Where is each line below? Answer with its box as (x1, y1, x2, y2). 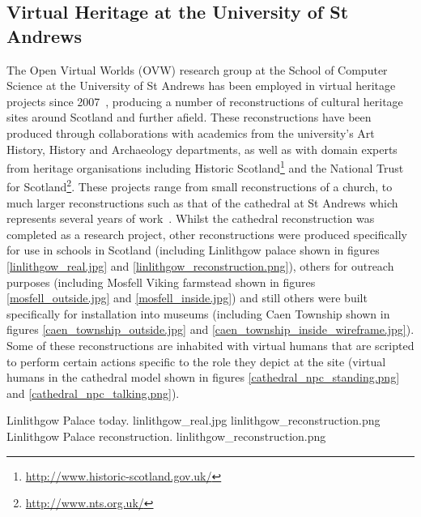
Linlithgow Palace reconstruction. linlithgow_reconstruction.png (6, 427, 326, 444)
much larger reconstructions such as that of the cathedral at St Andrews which (6, 194, 398, 211)
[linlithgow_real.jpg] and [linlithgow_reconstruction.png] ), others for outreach (6, 258, 394, 275)
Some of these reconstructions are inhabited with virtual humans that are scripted (6, 337, 415, 353)
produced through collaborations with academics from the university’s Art (6, 124, 375, 141)
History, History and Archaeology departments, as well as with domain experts (6, 140, 398, 157)
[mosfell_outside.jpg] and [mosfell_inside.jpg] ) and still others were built (6, 289, 368, 306)
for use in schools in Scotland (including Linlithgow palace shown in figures (6, 241, 380, 258)
